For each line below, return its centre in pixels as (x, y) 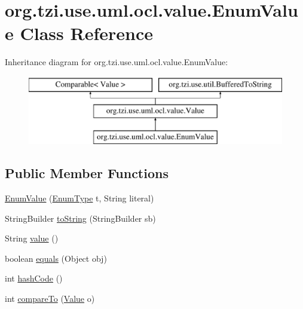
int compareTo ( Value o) (50, 299)
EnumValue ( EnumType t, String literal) (79, 198)
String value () (32, 238)
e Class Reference (79, 33)
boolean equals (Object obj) (56, 258)
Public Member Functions (87, 173)
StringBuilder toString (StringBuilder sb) (80, 218)
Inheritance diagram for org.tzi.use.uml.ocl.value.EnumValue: (117, 62)
